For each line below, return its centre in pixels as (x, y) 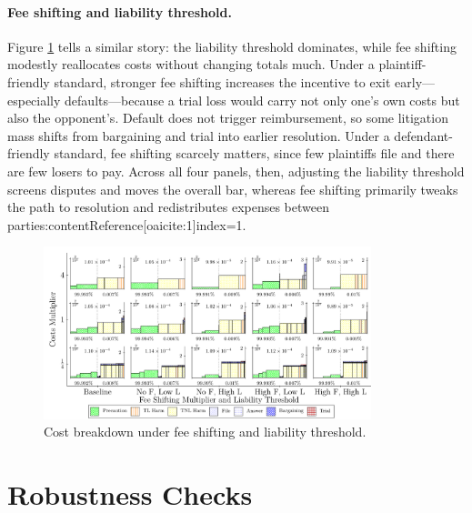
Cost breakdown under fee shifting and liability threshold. (205, 432)
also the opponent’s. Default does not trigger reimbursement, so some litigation (228, 118)
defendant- (423, 135)
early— (415, 81)
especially (34, 100)
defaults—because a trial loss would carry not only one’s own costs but (262, 100)
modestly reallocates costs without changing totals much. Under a (191, 64)
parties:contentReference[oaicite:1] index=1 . (127, 224)
